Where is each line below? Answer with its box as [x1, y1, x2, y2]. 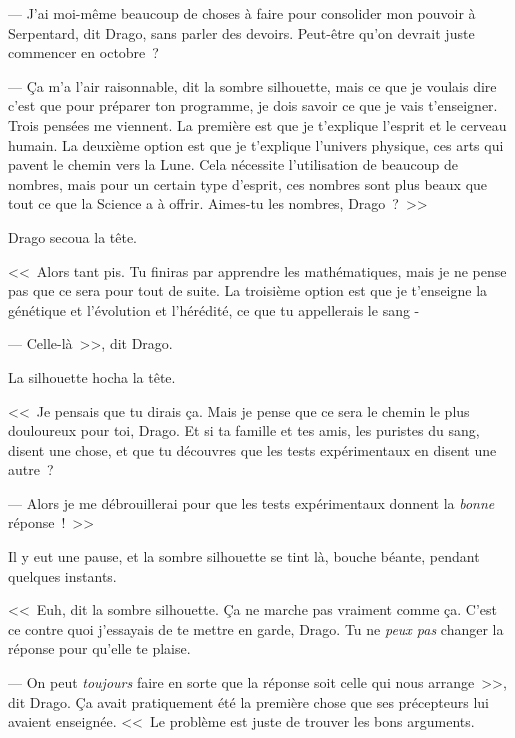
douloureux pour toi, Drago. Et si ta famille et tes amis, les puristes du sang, [8, 420, 480, 441]
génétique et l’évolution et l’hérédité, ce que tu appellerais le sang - [8, 299, 420, 320]
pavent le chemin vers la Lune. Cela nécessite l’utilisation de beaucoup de [8, 154, 459, 175]
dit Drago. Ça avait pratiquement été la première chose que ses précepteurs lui [8, 691, 489, 712]
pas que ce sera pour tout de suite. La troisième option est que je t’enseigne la [8, 280, 488, 301]
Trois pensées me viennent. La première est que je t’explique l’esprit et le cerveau [8, 114, 507, 135]
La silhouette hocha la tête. [8, 366, 176, 387]
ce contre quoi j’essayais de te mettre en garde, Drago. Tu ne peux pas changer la [8, 618, 504, 639]
